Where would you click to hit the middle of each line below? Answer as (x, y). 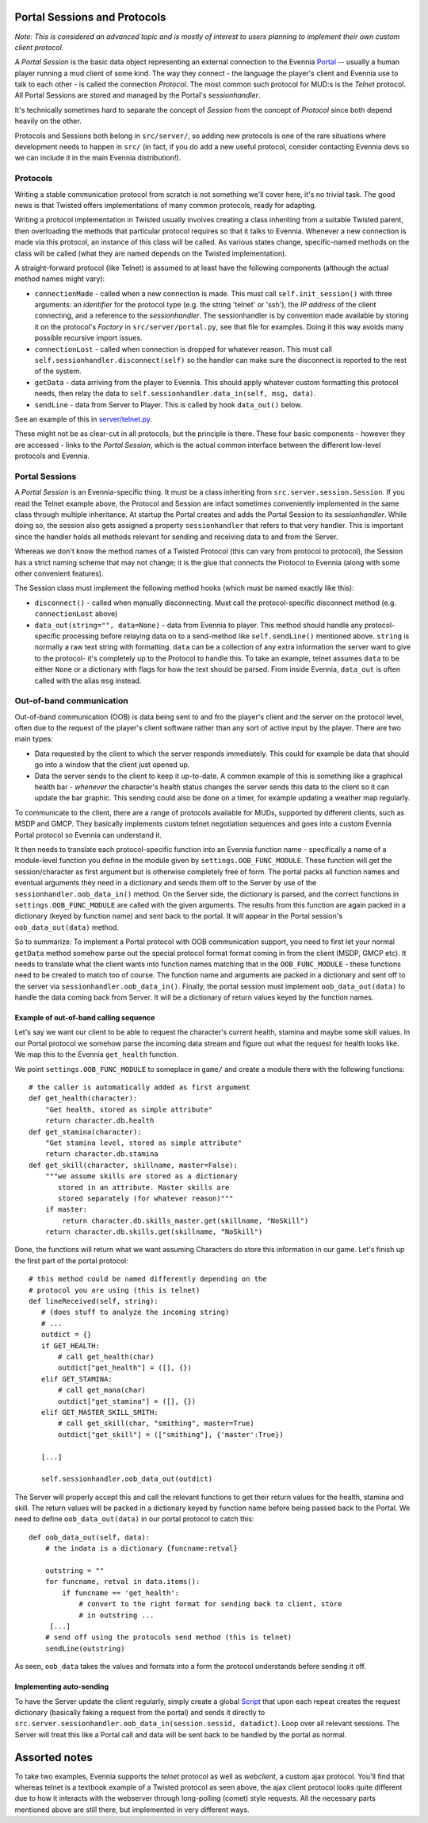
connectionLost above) (76, 614)
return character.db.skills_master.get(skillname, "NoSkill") (185, 1220)
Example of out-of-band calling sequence (85, 1018)
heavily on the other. (48, 121)
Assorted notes (53, 1757)
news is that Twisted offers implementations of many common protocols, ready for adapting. (166, 205)
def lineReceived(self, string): (94, 1301)
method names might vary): (60, 279)
